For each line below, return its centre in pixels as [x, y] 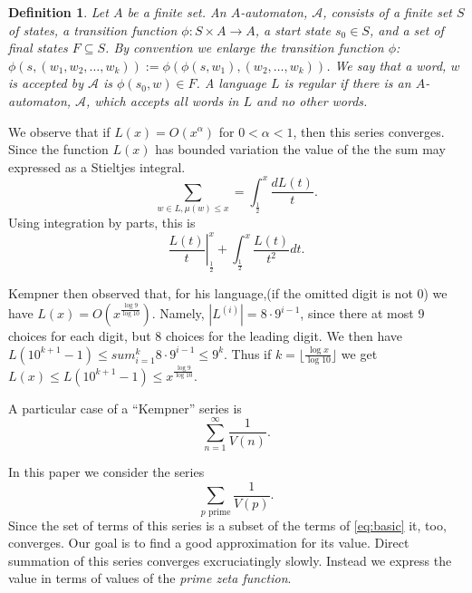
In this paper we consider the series [106, 472]
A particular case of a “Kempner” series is [125, 408]
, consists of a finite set [387, 12]
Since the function [58, 149]
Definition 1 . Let [58, 12]
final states [38, 48]
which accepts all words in [167, 100]
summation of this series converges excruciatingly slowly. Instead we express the [230, 560]
